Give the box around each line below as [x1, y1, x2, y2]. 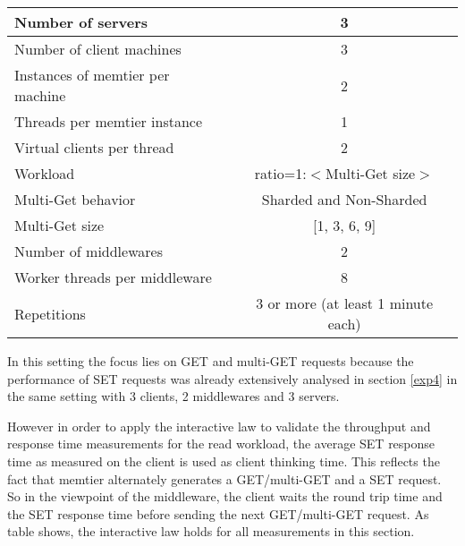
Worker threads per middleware [14, 267, 212, 287]
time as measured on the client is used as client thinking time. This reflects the [7, 451, 440, 470]
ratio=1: [254, 163, 307, 183]
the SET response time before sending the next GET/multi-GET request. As [7, 504, 429, 523]
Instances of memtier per [14, 64, 170, 85]
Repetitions [14, 303, 86, 324]
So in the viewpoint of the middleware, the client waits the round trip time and [7, 487, 443, 506]
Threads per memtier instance [14, 111, 203, 132]
